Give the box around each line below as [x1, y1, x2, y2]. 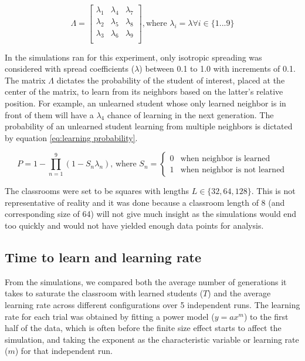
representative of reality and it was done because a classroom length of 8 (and [5, 196, 285, 208]
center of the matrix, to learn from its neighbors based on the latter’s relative [5, 85, 283, 98]
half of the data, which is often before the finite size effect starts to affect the [5, 322, 282, 334]
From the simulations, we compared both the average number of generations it [5, 275, 287, 288]
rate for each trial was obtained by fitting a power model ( [5, 310, 215, 322]
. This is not [251, 185, 296, 197]
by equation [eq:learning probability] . [5, 131, 138, 143]
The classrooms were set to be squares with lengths [5, 185, 189, 197]
